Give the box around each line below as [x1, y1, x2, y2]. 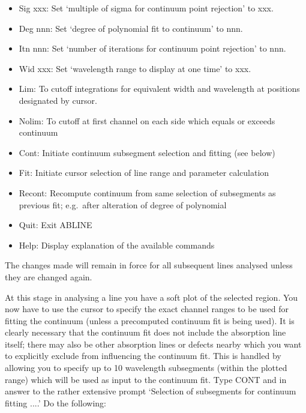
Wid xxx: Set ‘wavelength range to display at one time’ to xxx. [19, 62, 251, 74]
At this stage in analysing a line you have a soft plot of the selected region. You [5, 291, 298, 303]
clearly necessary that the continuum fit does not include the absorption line [5, 326, 286, 339]
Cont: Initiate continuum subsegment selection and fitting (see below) [19, 146, 275, 158]
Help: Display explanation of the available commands [19, 238, 215, 251]
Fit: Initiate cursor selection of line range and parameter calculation [19, 166, 269, 179]
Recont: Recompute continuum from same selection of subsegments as [19, 186, 276, 199]
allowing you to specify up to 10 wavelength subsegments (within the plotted [5, 361, 287, 374]
